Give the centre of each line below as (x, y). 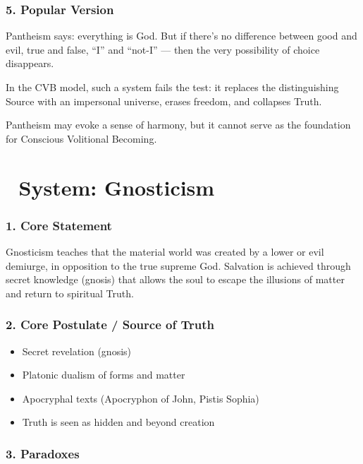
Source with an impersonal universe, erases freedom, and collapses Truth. (164, 101)
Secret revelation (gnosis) (77, 351)
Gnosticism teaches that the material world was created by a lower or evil (165, 251)
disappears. (30, 63)
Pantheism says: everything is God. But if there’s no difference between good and (181, 36)
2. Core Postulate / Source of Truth (110, 325)
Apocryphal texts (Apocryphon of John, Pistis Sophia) (141, 398)
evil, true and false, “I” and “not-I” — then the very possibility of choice (163, 49)
